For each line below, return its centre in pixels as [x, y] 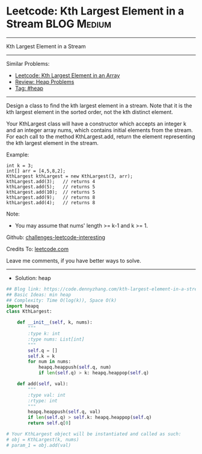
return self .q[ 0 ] [49, 423]
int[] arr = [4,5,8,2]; [36, 171]
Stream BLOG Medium [59, 24]
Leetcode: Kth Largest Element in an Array [67, 75]
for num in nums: [49, 362]
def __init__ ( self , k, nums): [55, 322]
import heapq [23, 306]
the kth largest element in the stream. [53, 142]
